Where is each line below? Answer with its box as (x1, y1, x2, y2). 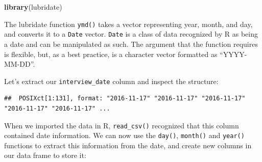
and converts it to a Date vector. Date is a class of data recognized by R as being (4, 29, 258, 39)
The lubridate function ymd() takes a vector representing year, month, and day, (4, 18, 253, 29)
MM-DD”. (4, 59, 35, 69)
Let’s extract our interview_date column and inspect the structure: (4, 75, 219, 86)
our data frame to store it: (4, 150, 86, 160)
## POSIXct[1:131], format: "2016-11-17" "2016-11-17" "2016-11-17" (4, 95, 246, 102)
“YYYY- (220, 48, 247, 59)
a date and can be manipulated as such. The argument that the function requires (4, 38, 258, 49)
